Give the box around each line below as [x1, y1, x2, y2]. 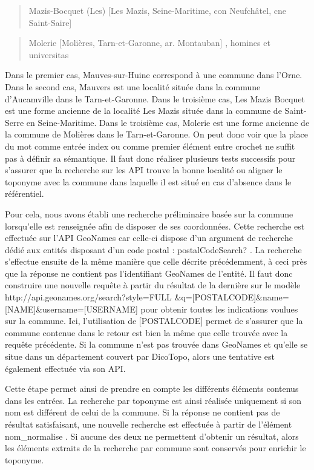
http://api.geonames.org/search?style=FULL [5, 291, 172, 303]
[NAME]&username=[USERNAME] [5, 302, 138, 315]
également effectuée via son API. [5, 362, 126, 374]
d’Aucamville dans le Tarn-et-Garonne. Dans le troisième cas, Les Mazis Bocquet [5, 92, 305, 105]
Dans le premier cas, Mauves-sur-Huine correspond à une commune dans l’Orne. [5, 68, 303, 81]
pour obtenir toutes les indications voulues [140, 302, 298, 315]
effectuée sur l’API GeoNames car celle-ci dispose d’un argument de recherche [5, 231, 293, 244]
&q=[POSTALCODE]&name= [174, 291, 289, 303]
